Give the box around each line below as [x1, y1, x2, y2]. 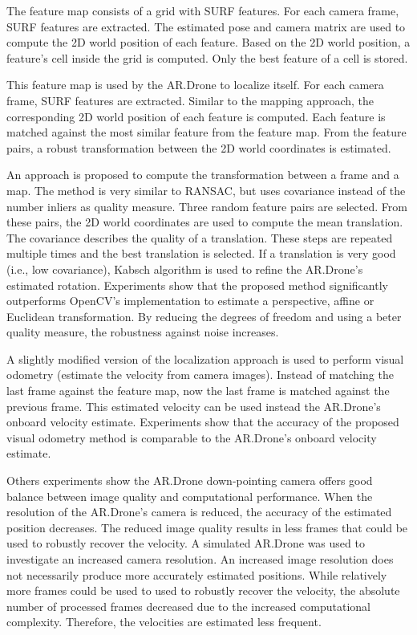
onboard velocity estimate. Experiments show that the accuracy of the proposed [6, 413, 399, 430]
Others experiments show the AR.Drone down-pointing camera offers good [6, 472, 373, 489]
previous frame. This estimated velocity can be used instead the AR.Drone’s [6, 397, 381, 414]
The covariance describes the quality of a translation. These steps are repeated [6, 229, 393, 246]
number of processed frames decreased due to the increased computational [6, 597, 370, 614]
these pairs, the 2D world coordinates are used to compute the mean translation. [6, 214, 403, 230]
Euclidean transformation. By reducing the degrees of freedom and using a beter [6, 307, 402, 324]
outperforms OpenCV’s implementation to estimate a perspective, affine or [6, 292, 374, 309]
